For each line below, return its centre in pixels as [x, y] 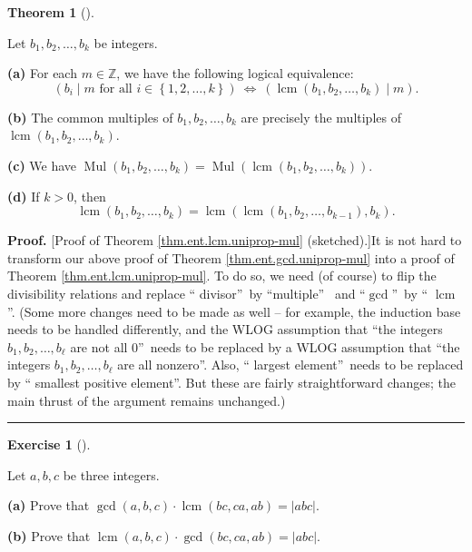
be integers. [126, 42]
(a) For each [42, 73]
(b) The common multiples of [90, 117]
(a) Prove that [49, 505]
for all [116, 89]
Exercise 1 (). [49, 444]
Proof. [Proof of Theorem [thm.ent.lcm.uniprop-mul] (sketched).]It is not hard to [235, 240]
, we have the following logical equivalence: [235, 73]
